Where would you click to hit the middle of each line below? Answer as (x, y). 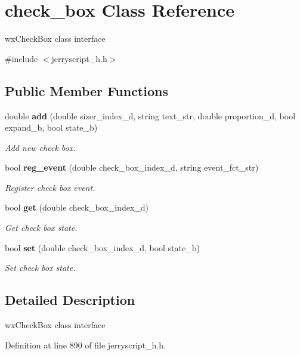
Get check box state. (41, 228)
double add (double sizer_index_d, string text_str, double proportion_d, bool (150, 115)
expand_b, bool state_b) (51, 127)
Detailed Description (70, 300)
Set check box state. (40, 268)
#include (21, 58)
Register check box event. (50, 187)
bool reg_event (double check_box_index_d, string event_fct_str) (132, 167)
